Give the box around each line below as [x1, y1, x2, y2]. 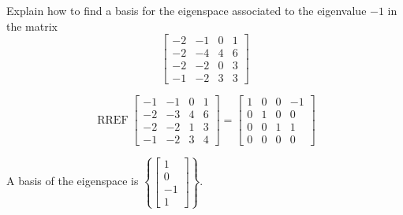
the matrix [6, 17, 58, 34]
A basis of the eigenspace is [6, 172, 139, 189]
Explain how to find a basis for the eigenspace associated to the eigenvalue [6, 2, 367, 18]
